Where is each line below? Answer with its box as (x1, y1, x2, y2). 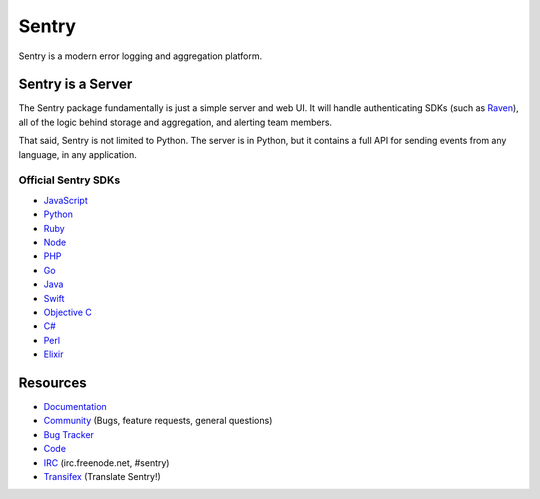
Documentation (43, 400, 107, 412)
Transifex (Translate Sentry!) (43, 470, 162, 482)
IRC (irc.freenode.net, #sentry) (43, 456, 170, 469)
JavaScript (43, 194, 89, 206)
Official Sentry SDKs (18, 173, 121, 187)
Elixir (43, 348, 64, 360)
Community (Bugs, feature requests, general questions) (43, 415, 273, 427)
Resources (18, 374, 87, 391)
